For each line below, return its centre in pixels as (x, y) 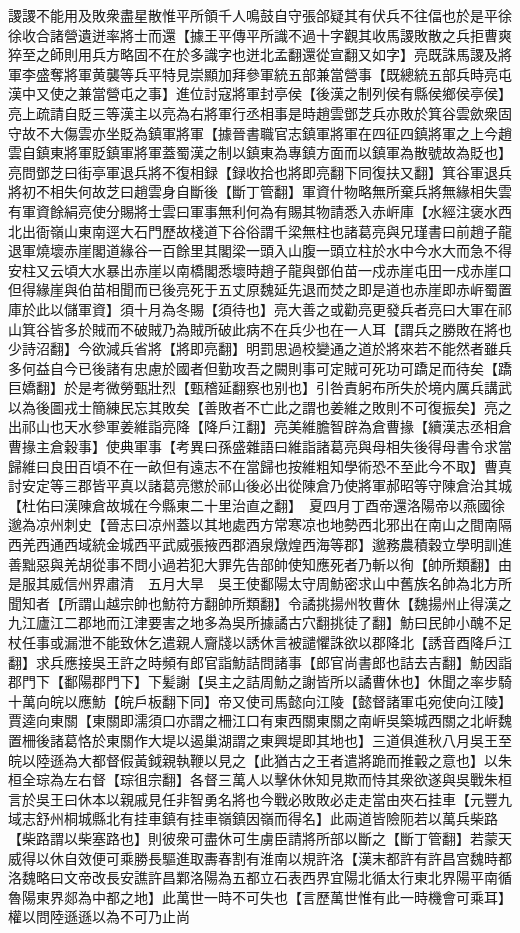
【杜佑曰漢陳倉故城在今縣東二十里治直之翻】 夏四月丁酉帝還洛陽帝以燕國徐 (256, 504)
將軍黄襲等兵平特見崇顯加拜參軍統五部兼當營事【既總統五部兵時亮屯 (287, 73)
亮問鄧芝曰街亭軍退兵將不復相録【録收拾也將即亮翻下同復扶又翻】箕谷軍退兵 (260, 171)
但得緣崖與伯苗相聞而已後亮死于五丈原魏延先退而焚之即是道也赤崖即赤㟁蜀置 (260, 289)
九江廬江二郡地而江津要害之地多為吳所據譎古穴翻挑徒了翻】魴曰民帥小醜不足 (260, 622)
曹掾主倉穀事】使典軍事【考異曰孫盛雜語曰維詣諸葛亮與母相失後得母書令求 (253, 446)
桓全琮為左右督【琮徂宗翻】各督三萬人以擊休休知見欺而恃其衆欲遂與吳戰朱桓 (260, 779)
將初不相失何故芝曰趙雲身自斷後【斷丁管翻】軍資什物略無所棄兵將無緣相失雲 (260, 191)
